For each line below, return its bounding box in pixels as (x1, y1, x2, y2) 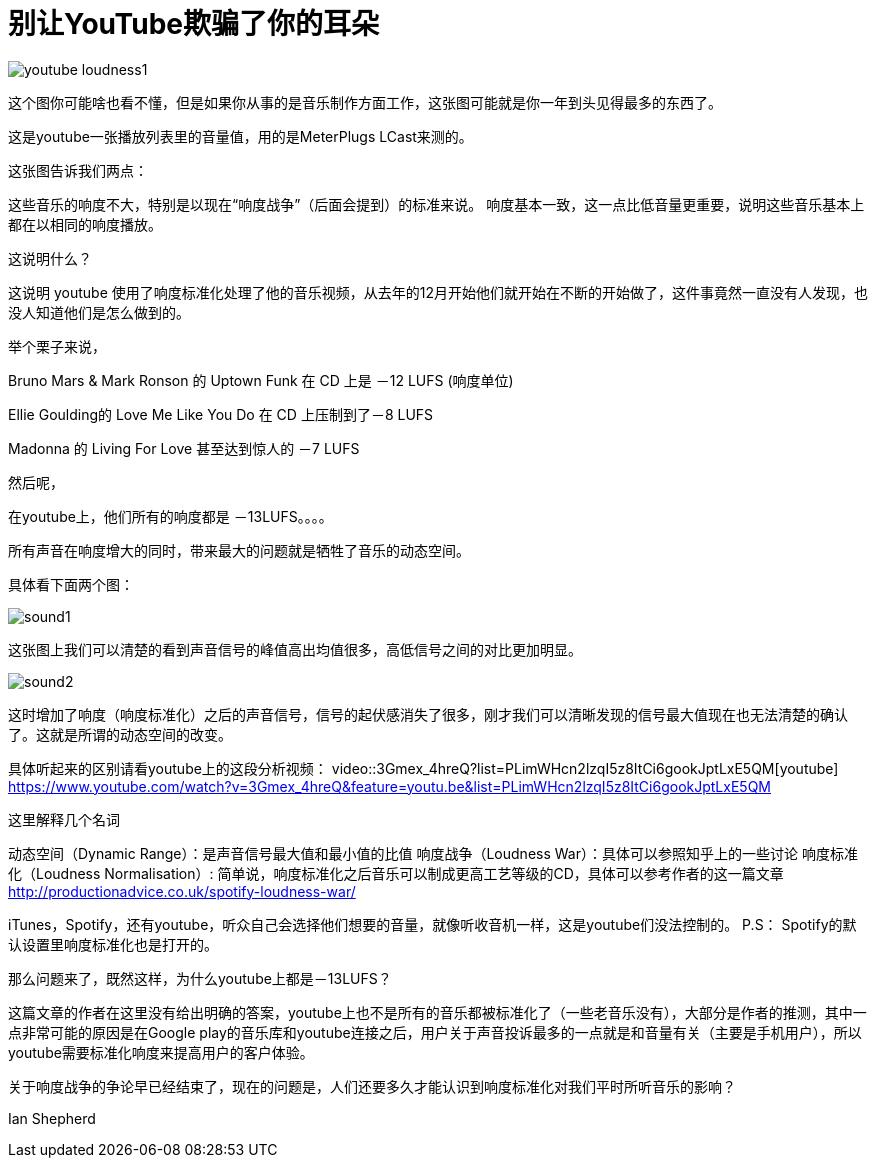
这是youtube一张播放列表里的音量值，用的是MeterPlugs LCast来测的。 (8, 127, 473, 145)
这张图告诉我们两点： (8, 161, 148, 179)
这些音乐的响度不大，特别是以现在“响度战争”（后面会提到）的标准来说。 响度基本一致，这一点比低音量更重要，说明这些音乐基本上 (8, 195, 865, 213)
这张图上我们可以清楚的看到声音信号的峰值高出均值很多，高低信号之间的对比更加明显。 (8, 640, 582, 658)
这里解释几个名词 (8, 810, 120, 828)
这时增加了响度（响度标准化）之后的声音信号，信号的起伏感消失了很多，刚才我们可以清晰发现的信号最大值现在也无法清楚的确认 (8, 705, 848, 723)
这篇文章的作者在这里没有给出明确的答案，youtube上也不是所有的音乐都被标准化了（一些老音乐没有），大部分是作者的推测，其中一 (8, 1003, 867, 1021)
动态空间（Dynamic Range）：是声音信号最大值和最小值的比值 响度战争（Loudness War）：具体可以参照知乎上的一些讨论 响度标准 (8, 844, 858, 862)
